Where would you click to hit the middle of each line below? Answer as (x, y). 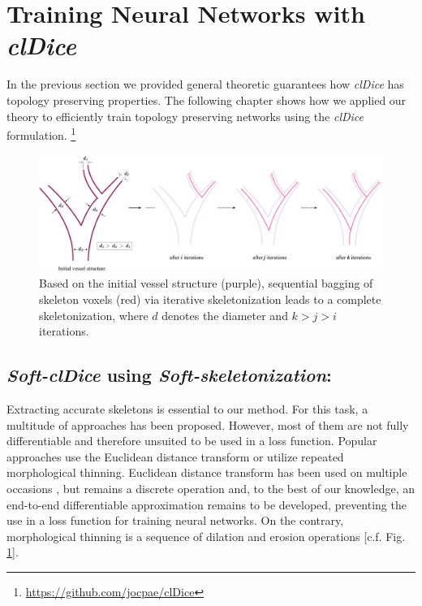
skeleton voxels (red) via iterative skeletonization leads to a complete (210, 299)
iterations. (64, 331)
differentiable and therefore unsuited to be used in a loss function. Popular (192, 441)
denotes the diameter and (225, 315)
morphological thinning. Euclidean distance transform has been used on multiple (207, 472)
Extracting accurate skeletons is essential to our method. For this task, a (187, 409)
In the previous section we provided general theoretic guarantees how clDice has (205, 84)
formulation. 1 (41, 134)
